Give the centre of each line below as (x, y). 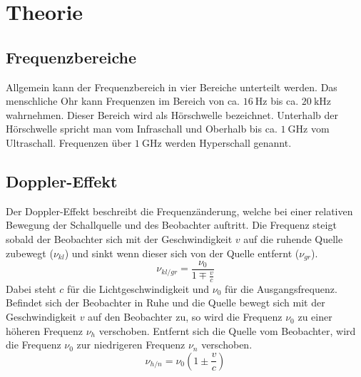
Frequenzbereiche (71, 57)
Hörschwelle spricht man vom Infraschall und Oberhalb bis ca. (142, 129)
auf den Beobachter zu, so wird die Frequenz (185, 317)
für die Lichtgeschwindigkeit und (138, 288)
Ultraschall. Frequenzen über (69, 142)
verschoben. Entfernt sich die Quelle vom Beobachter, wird (227, 330)
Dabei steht (31, 288)
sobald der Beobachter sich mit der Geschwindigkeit (119, 238)
